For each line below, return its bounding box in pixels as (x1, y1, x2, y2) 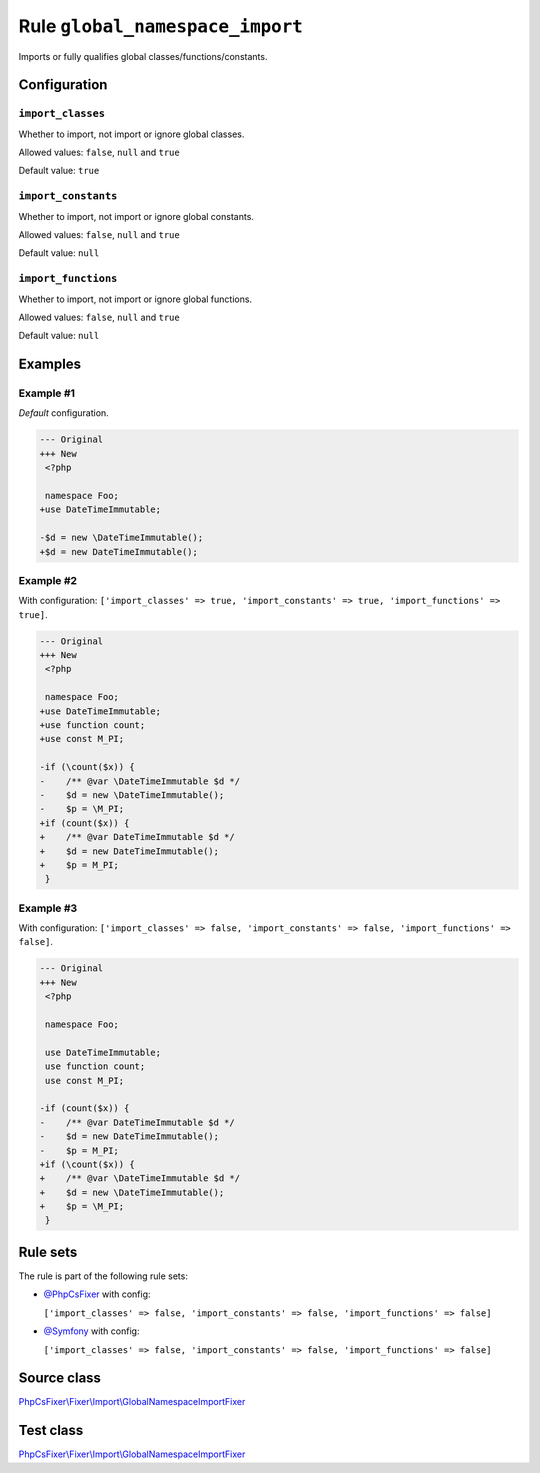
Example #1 (18, 386, 75, 400)
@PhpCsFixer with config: (43, 1288, 151, 1300)
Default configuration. (18, 407, 109, 419)
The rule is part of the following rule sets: (18, 1270, 189, 1282)
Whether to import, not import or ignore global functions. (18, 293, 253, 305)
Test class (18, 1422, 84, 1439)
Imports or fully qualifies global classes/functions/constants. (18, 50, 268, 62)
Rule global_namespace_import (18, 15, 304, 37)
